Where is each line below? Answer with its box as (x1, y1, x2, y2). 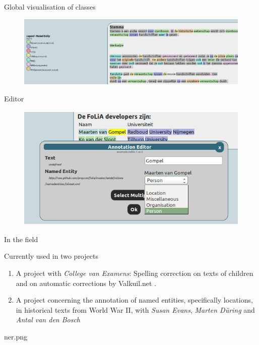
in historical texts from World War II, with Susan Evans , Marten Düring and (16, 304, 255, 315)
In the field (4, 234, 38, 244)
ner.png (4, 331, 27, 342)
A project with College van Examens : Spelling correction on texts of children (16, 268, 253, 278)
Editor (4, 93, 24, 103)
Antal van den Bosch (16, 314, 81, 325)
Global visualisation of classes (4, 2, 96, 12)
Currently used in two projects (4, 251, 98, 261)
